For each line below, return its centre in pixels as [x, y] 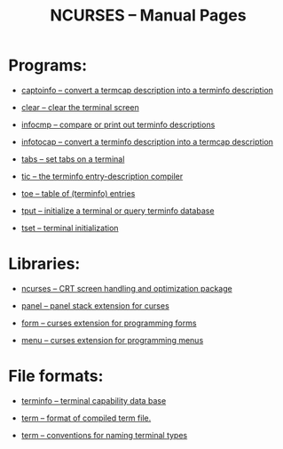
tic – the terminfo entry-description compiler [102, 176]
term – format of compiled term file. [86, 418]
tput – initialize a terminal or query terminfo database [118, 211]
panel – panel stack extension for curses [95, 305]
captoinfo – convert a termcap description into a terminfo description [147, 90]
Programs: [48, 65]
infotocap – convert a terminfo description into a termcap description [147, 141]
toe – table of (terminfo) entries [78, 193]
